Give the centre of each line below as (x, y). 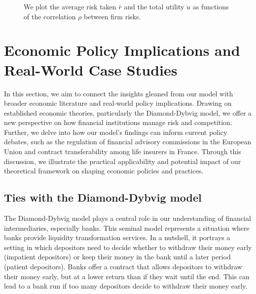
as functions (211, 6)
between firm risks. (112, 16)
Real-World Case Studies (91, 69)
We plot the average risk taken (70, 6)
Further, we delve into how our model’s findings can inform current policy (116, 132)
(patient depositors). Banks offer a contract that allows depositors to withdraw (123, 267)
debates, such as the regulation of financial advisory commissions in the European (128, 142)
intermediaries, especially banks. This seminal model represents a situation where (127, 228)
